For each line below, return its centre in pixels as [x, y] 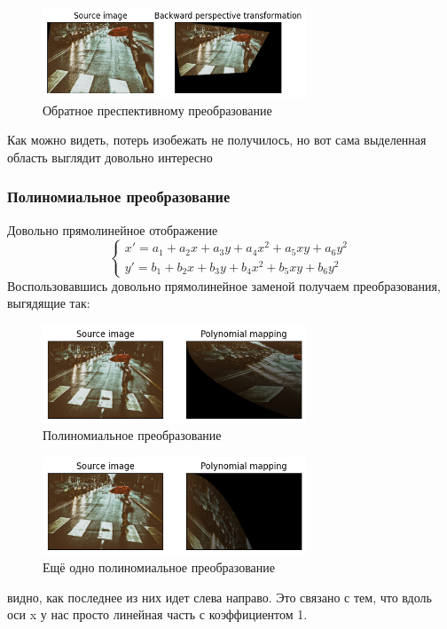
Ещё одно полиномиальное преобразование [159, 567]
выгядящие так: [49, 303]
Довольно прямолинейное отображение [113, 229]
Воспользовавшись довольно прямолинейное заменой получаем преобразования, [224, 285]
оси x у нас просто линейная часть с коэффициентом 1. [157, 614]
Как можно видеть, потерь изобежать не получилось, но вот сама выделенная [217, 140]
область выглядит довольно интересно [110, 157]
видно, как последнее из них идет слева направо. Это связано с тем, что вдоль [220, 597]
